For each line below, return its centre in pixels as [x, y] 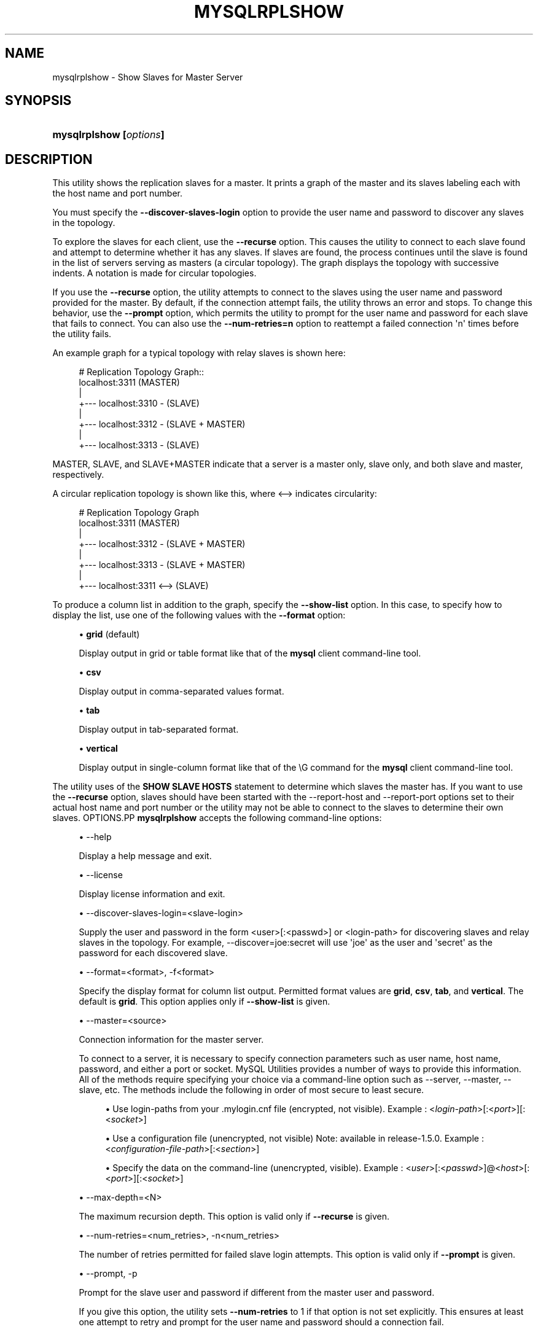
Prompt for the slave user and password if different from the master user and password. [257, 1293]
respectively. [78, 475]
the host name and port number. [118, 193]
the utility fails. [82, 334]
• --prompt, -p [108, 1274]
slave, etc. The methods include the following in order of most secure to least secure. [251, 1090]
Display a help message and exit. [145, 856]
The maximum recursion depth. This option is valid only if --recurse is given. [234, 1217]
